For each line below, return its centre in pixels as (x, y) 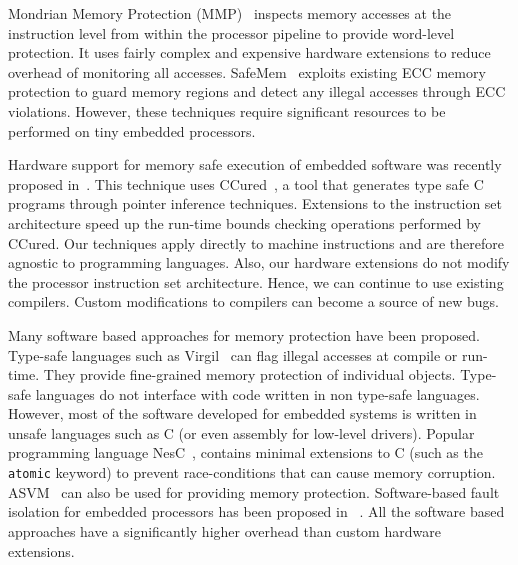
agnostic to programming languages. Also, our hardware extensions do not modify (259, 262)
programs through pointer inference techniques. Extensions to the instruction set (255, 203)
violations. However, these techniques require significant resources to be (227, 110)
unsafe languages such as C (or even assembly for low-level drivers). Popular (241, 432)
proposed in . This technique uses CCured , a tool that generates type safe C (246, 183)
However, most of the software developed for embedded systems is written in (242, 413)
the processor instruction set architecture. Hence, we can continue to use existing (256, 281)
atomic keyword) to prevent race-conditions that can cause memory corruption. (252, 472)
